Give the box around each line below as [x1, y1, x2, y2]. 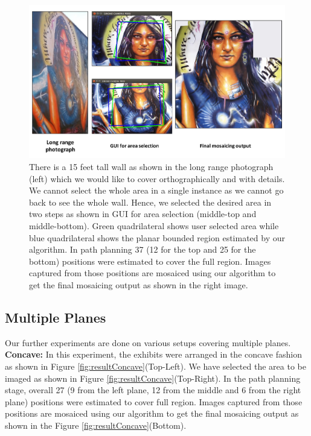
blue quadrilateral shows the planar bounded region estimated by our [29, 231, 285, 244]
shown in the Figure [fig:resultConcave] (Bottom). [5, 419, 187, 431]
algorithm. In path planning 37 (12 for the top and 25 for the [29, 243, 256, 256]
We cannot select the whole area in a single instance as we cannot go [29, 184, 284, 197]
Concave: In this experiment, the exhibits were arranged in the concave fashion [5, 348, 302, 361]
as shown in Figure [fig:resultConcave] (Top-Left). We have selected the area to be [5, 359, 306, 372]
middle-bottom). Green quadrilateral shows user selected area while [29, 220, 279, 232]
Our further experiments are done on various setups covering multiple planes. [5, 336, 291, 349]
